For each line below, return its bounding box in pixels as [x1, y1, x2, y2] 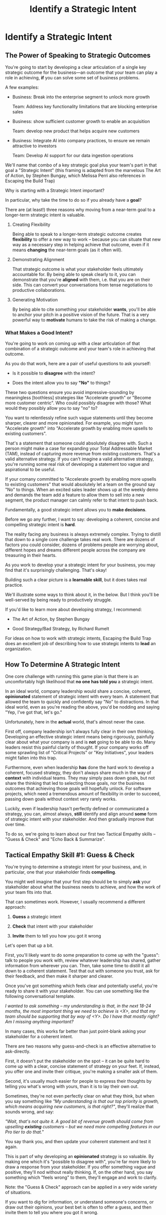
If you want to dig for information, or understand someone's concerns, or [5, 1199, 154, 1205]
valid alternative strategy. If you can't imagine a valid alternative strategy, [5, 456, 154, 462]
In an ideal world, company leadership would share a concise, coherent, [5, 688, 152, 694]
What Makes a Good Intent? [5, 329, 73, 336]
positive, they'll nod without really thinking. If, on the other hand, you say [5, 1169, 153, 1175]
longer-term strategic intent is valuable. [5, 212, 85, 218]
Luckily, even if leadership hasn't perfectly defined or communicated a [5, 806, 149, 812]
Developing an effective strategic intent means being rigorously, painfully [5, 734, 154, 740]
